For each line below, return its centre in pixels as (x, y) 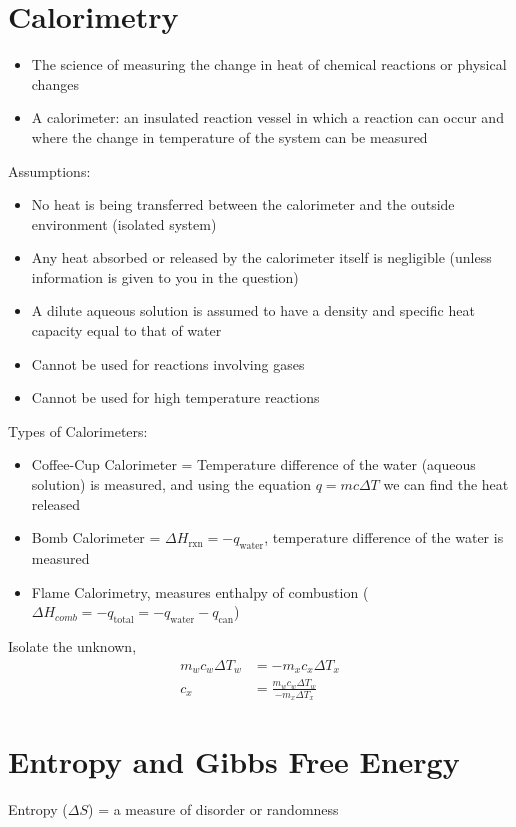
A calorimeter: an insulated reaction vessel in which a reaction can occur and (267, 117)
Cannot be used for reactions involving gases (168, 363)
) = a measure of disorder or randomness (213, 809)
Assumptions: (49, 170)
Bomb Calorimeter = (96, 537)
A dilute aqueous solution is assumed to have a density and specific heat (253, 310)
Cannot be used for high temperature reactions (175, 397)
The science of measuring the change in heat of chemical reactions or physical (269, 64)
